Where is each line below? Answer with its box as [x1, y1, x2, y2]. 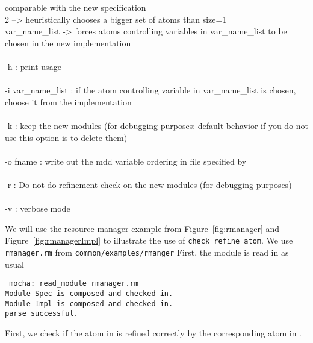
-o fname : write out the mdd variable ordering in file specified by [5, 154, 247, 167]
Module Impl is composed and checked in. [5, 299, 173, 308]
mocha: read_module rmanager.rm [9, 279, 138, 288]
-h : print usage [5, 60, 61, 72]
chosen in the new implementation [5, 36, 131, 49]
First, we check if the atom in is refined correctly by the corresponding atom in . [5, 326, 302, 339]
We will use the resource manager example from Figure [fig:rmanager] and [5, 222, 280, 234]
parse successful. [5, 309, 78, 318]
